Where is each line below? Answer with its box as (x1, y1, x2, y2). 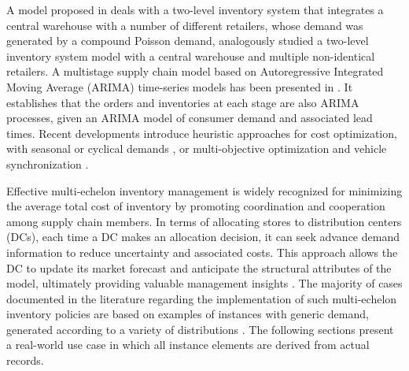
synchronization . (6, 155, 89, 172)
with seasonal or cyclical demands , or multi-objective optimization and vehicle (6, 140, 387, 157)
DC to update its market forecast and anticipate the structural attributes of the (6, 259, 392, 276)
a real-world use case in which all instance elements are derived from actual (6, 336, 370, 353)
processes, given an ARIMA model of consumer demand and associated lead (6, 109, 373, 126)
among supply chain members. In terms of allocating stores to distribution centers (6, 213, 402, 229)
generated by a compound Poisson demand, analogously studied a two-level (6, 32, 369, 49)
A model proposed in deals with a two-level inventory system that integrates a (6, 2, 384, 17)
